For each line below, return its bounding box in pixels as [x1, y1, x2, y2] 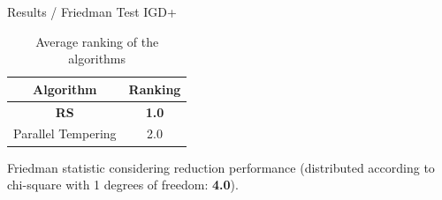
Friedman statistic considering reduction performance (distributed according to [7, 158, 435, 176]
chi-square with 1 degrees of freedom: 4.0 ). [7, 175, 239, 194]
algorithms [68, 49, 126, 68]
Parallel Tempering [13, 124, 117, 143]
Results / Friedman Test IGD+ [7, 3, 177, 20]
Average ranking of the [35, 32, 159, 50]
